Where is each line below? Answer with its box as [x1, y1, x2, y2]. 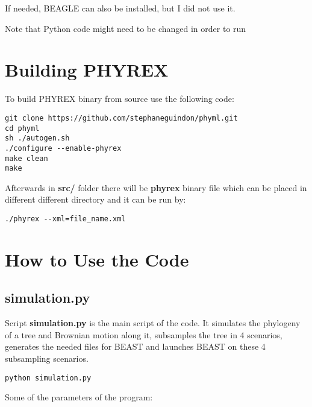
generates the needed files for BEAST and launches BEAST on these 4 [5, 340, 266, 353]
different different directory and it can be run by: [5, 193, 186, 206]
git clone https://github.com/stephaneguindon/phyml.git [5, 113, 238, 122]
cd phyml [5, 124, 40, 133]
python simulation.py [5, 373, 92, 382]
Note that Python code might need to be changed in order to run [5, 22, 246, 34]
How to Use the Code [5, 247, 189, 271]
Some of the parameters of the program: [5, 391, 153, 403]
